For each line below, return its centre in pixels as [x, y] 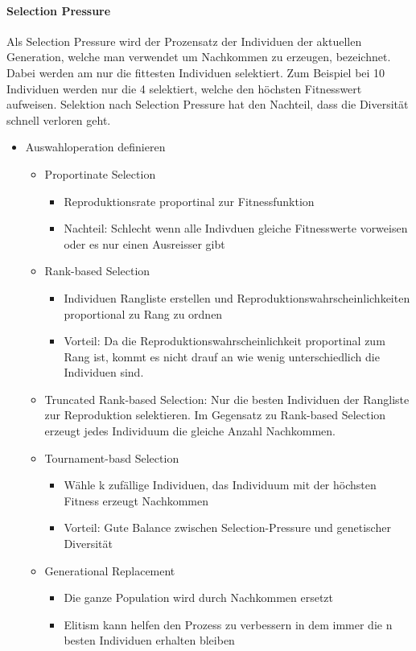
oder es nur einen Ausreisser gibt [144, 243]
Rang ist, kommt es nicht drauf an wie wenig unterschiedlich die [222, 356]
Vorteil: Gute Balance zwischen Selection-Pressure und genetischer [227, 527]
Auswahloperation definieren [95, 147]
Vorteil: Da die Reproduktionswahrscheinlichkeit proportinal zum [224, 341]
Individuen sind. [104, 372]
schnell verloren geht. [59, 119]
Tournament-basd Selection [112, 457]
